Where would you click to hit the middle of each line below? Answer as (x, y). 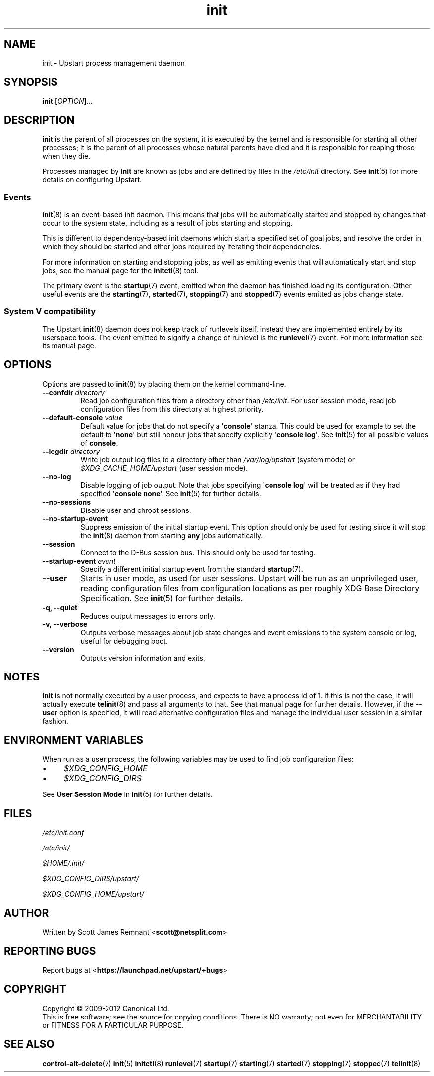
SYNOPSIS (31, 82)
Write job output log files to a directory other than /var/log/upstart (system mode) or (217, 459)
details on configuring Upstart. (92, 180)
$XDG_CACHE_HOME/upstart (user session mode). (164, 468)
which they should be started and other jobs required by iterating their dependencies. (182, 247)
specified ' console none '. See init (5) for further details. (171, 493)
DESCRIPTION (39, 120)
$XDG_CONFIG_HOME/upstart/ (93, 894)
